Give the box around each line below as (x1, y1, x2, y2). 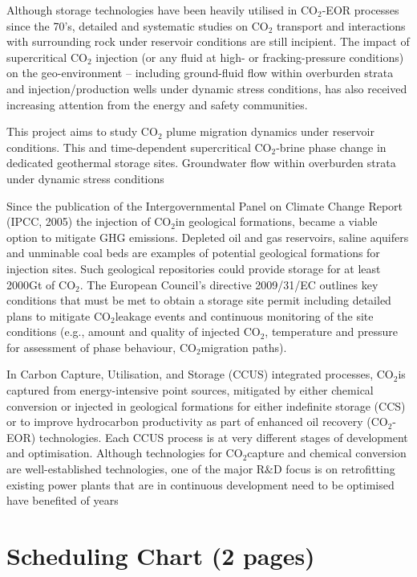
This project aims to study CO (6, 123, 158, 140)
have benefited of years (6, 492, 119, 509)
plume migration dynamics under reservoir (166, 123, 374, 140)
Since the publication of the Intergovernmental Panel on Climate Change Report (6, 197, 403, 214)
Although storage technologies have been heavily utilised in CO (6, 2, 318, 18)
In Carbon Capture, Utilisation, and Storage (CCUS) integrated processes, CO (6, 366, 394, 383)
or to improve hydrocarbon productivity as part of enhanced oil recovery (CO (6, 413, 388, 430)
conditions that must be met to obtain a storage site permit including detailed (6, 292, 391, 309)
